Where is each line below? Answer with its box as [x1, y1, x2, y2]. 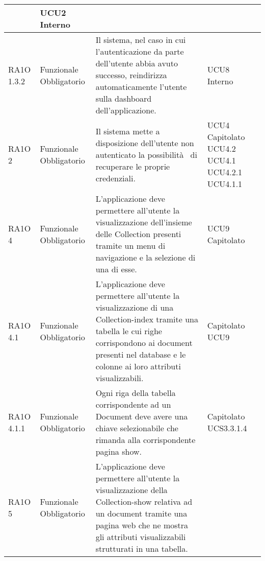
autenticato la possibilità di [95, 148, 197, 160]
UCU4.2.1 [207, 166, 243, 178]
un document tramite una [95, 507, 188, 519]
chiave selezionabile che [95, 422, 178, 434]
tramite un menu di [95, 240, 166, 251]
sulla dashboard [95, 92, 152, 104]
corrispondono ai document [95, 337, 193, 348]
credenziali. [95, 172, 136, 184]
